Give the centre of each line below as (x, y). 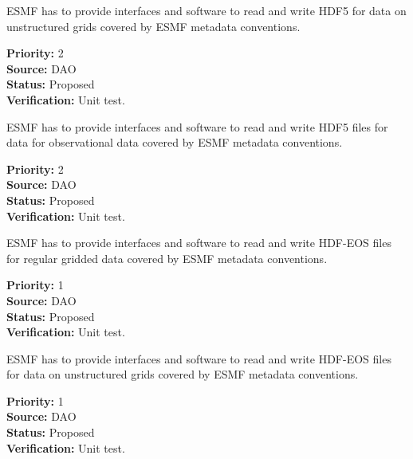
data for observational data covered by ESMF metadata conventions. (175, 142)
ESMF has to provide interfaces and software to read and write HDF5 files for (197, 126)
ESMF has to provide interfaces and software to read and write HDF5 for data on (206, 10)
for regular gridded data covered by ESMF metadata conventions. (167, 258)
